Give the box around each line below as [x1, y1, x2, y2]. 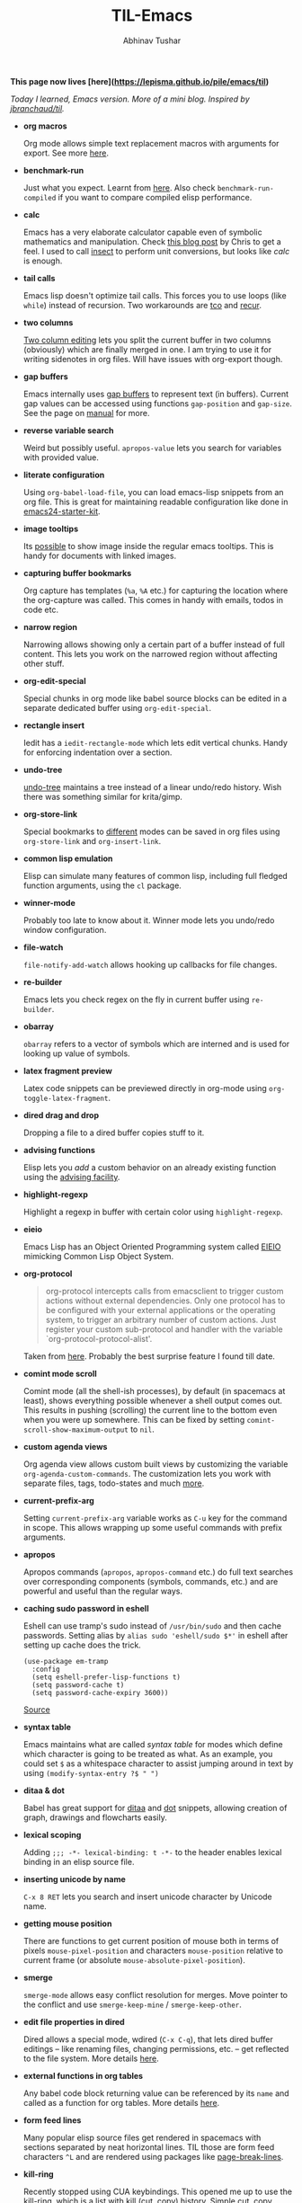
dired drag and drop [22, 1109, 100, 1120]
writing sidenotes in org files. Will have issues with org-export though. [22, 353, 283, 364]
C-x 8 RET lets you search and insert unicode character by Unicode [22, 1891, 272, 1902]
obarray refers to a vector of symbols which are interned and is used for [22, 1038, 290, 1049]
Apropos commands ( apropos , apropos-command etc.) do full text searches [22, 1566, 294, 1577]
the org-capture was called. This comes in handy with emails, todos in [22, 594, 284, 605]
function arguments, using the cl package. [22, 880, 182, 891]
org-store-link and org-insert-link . [22, 835, 162, 846]
